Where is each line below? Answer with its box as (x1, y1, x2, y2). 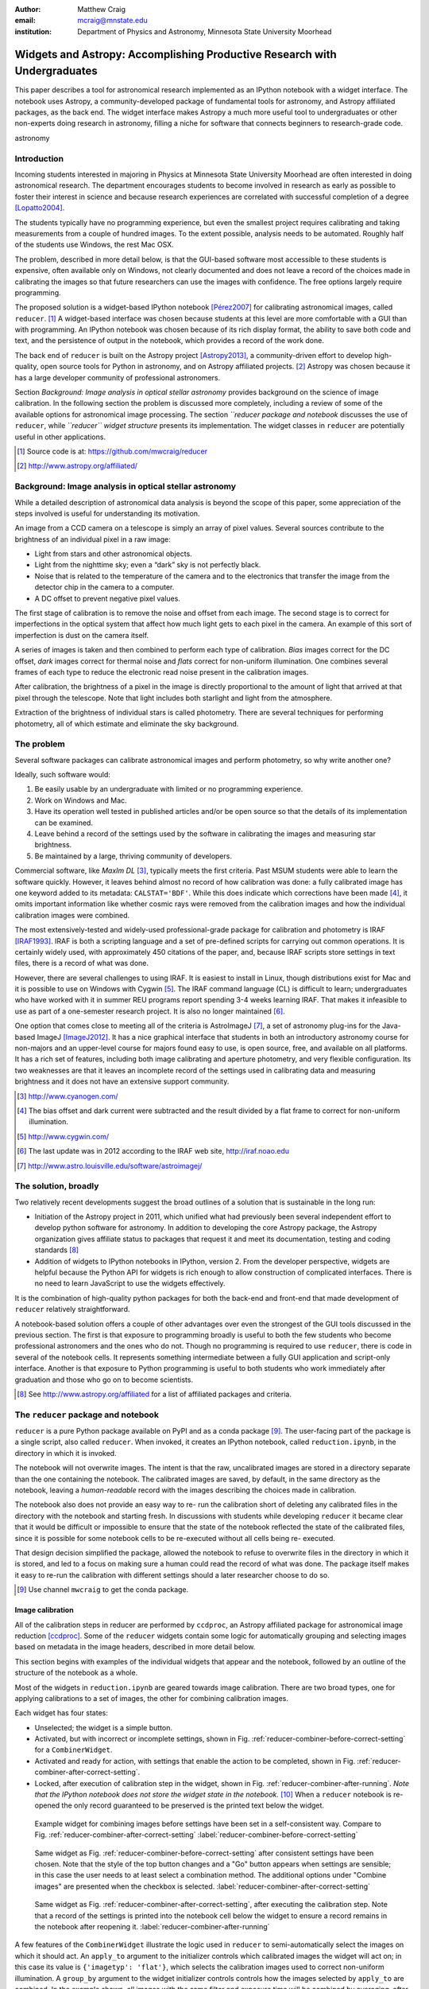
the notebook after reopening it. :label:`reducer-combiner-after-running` (34, 1921, 270, 1931)
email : (14, 16, 36, 25)
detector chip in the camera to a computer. (34, 582, 175, 592)
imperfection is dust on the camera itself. (14, 630, 149, 640)
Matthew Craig (77, 5, 126, 14)
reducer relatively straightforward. (14, 1305, 130, 1314)
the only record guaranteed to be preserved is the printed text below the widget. (61, 1800, 325, 1810)
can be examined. (34, 818, 93, 827)
